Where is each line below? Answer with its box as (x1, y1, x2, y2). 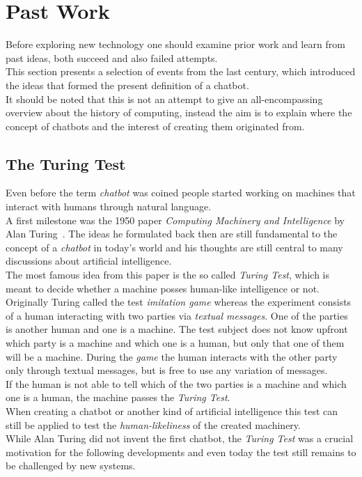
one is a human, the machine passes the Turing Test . (6, 390, 230, 405)
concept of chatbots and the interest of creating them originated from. (6, 118, 305, 133)
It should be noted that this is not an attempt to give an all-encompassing (6, 91, 323, 106)
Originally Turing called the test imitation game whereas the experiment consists (6, 295, 352, 309)
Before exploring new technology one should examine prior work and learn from (6, 37, 345, 52)
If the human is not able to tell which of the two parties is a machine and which (6, 376, 347, 391)
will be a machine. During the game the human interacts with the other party (6, 349, 338, 363)
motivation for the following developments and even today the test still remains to (6, 444, 356, 459)
